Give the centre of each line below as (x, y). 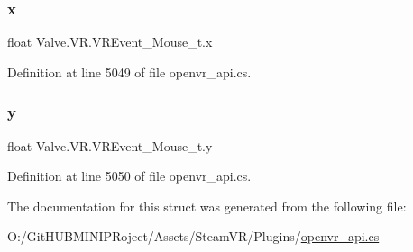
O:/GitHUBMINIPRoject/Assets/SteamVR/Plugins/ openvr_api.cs (193, 236)
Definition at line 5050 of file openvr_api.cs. (129, 176)
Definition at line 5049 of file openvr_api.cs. (129, 72)
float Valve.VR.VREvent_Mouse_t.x (110, 42)
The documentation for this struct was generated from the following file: (207, 206)
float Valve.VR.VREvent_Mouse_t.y (110, 145)
